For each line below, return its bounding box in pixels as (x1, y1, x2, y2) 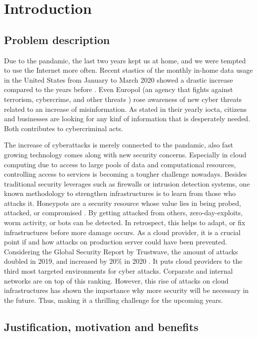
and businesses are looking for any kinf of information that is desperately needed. (4, 113, 251, 124)
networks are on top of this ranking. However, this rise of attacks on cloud (4, 275, 229, 286)
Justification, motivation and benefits (4, 319, 199, 334)
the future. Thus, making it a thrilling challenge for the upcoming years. (4, 294, 223, 305)
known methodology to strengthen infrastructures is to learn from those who (4, 188, 236, 198)
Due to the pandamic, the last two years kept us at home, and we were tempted (4, 55, 246, 65)
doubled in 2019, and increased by (4, 256, 107, 266)
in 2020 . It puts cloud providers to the (124, 256, 243, 266)
